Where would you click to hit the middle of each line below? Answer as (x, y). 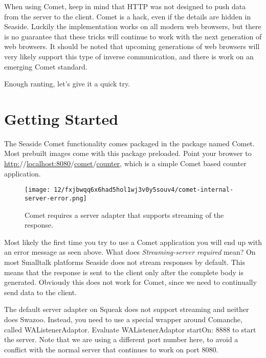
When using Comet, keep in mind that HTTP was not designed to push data (125, 6)
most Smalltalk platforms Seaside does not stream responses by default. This (125, 262)
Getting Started (61, 118)
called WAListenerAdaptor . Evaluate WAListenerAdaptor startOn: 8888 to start (130, 329)
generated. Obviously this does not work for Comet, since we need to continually (130, 282)
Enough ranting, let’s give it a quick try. (67, 84)
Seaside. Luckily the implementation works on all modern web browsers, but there (133, 26)
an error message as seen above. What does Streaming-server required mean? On (130, 252)
